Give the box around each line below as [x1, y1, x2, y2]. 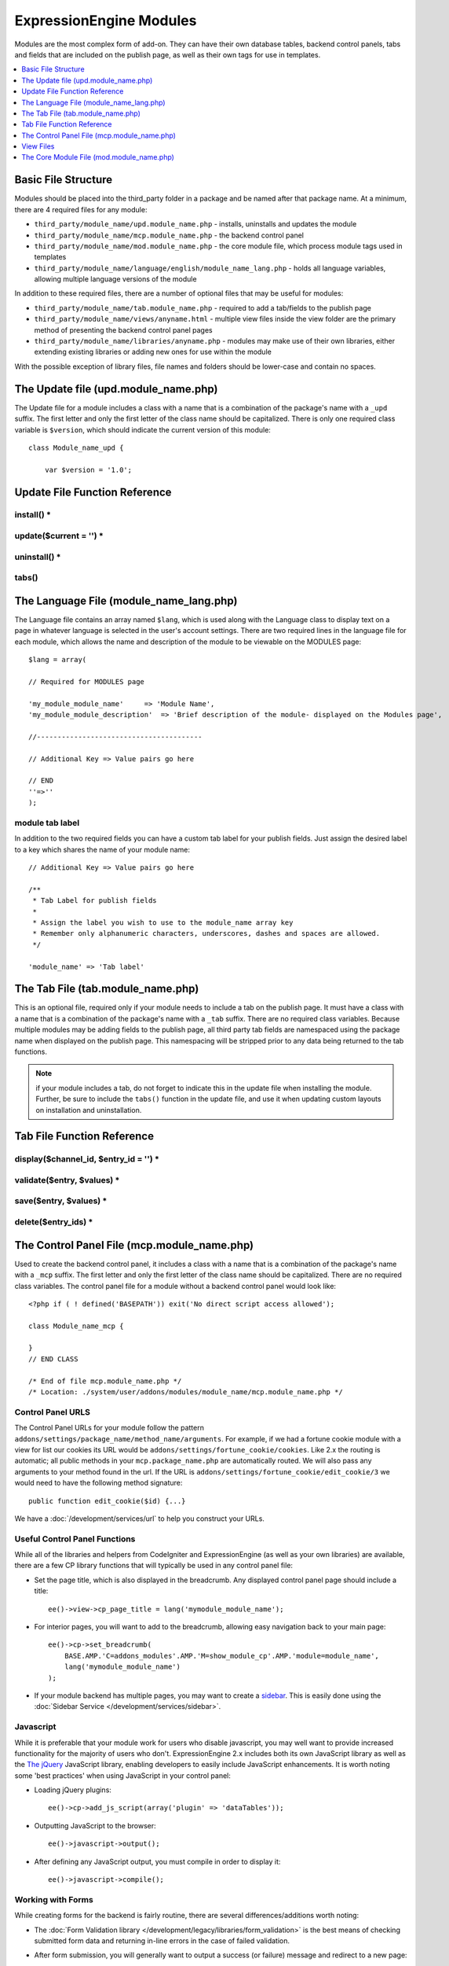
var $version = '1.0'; [44, 465, 133, 474]
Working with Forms [14, 1894, 93, 1905]
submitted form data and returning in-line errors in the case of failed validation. [34, 1935, 290, 1946]
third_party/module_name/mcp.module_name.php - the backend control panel [34, 230, 304, 240]
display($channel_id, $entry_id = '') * [14, 1154, 160, 1165]
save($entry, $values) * [14, 1195, 108, 1206]
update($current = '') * [14, 531, 104, 542]
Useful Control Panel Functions [14, 1533, 136, 1544]
